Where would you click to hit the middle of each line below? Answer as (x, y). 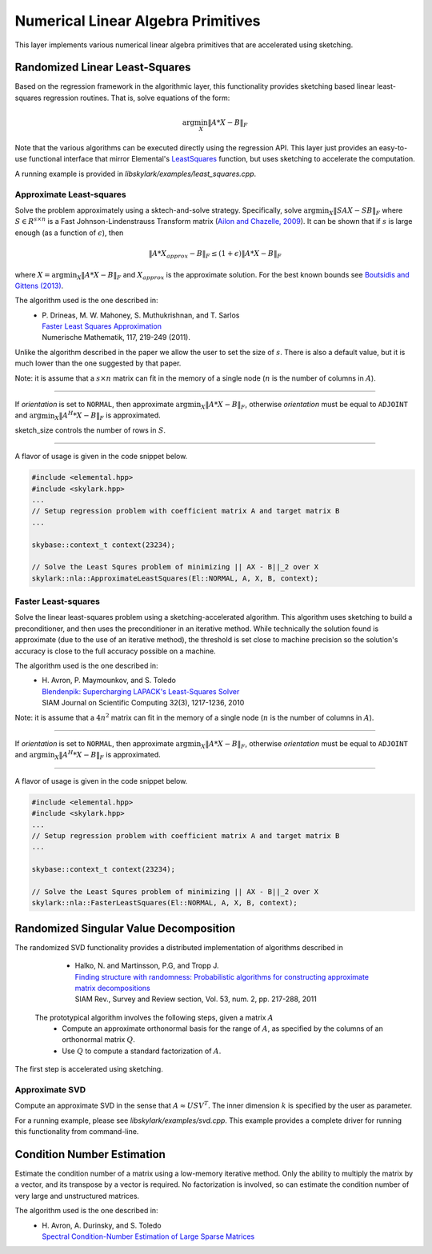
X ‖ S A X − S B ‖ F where (366, 211)
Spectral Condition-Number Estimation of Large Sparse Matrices (148, 1236)
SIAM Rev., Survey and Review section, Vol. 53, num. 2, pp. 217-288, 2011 (196, 999)
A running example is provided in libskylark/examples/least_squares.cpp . (136, 174)
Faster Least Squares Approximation (102, 326)
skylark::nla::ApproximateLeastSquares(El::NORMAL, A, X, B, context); (175, 578)
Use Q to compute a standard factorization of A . (142, 1051)
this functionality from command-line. (77, 1132)
